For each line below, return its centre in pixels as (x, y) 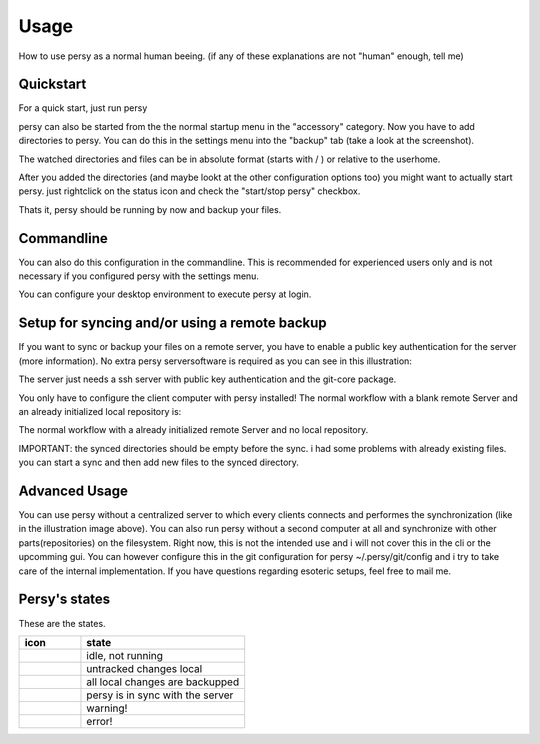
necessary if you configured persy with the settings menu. (139, 276)
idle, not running (125, 655)
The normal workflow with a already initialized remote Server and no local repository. (193, 430)
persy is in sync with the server (160, 695)
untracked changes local (144, 668)
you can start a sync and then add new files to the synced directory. (159, 462)
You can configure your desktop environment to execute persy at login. (165, 294)
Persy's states (64, 599)
